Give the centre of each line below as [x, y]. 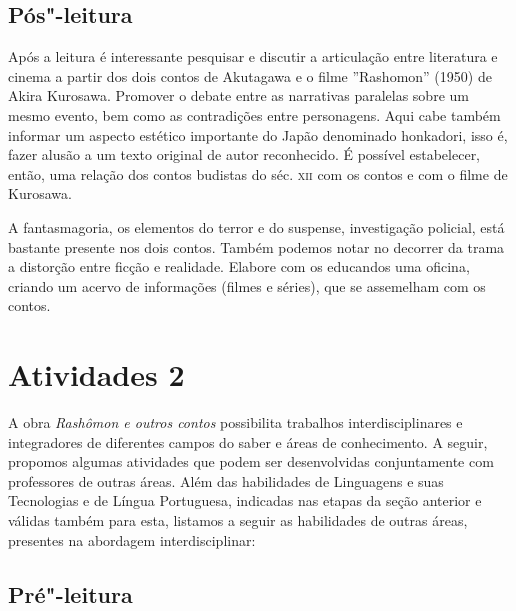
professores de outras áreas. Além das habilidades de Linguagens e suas [226, 480]
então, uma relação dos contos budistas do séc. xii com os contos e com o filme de [258, 173]
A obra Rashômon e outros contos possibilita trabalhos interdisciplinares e [235, 422]
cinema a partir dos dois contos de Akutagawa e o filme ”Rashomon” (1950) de [250, 75]
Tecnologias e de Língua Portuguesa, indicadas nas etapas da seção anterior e [245, 500]
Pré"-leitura [70, 593]
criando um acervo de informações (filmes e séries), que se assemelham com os [247, 285]
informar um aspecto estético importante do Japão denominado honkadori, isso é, [258, 134]
